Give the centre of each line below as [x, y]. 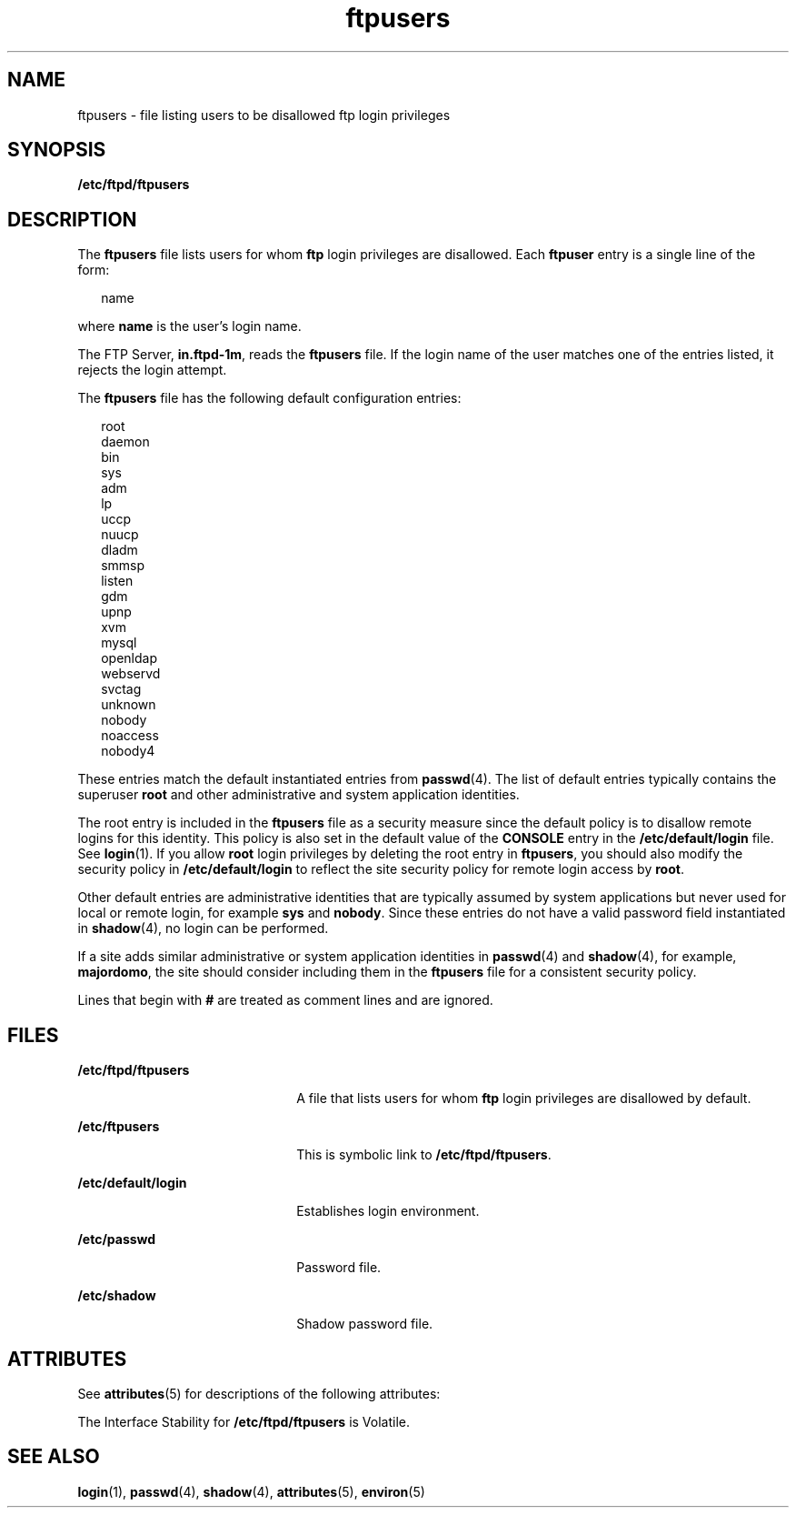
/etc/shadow [117, 1296]
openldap [129, 658]
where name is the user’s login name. [189, 326]
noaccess [130, 736]
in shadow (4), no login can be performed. [203, 928]
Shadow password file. [365, 1324]
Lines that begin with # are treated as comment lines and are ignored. [285, 1000]
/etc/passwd [117, 1239]
